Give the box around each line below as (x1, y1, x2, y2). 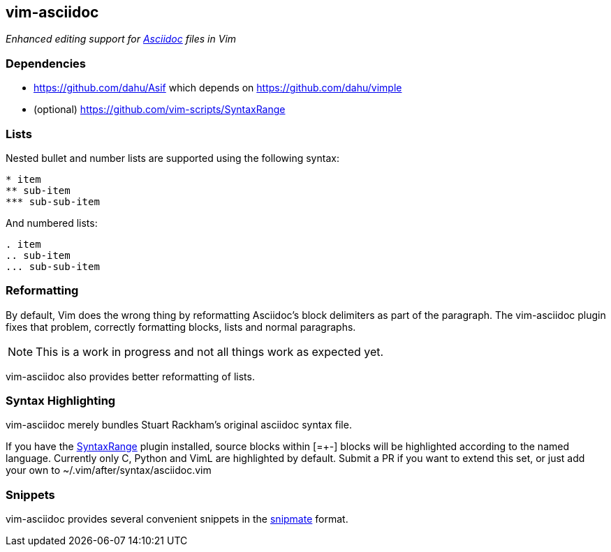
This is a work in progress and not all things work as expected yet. (36, 344, 384, 359)
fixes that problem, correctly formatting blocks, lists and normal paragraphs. (6, 320, 356, 333)
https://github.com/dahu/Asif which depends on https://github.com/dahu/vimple (34, 82, 402, 94)
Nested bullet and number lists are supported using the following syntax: (6, 151, 339, 164)
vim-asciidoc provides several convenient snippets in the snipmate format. (6, 513, 348, 525)
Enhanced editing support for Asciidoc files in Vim (6, 33, 237, 45)
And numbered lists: (6, 216, 98, 229)
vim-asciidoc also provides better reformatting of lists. (6, 370, 255, 382)
